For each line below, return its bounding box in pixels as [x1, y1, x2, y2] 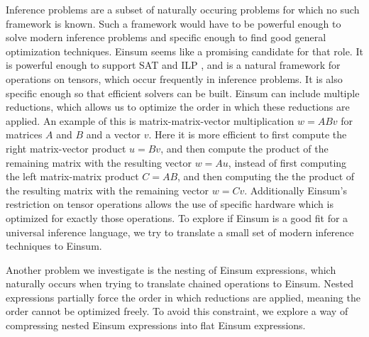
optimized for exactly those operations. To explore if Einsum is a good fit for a [6, 210, 348, 225]
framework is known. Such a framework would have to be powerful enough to [6, 16, 341, 31]
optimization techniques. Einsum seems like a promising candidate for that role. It [6, 43, 363, 58]
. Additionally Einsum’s [244, 182, 347, 197]
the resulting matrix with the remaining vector [6, 182, 209, 197]
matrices [6, 127, 43, 142]
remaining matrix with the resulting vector [6, 155, 192, 170]
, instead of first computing [228, 155, 347, 170]
